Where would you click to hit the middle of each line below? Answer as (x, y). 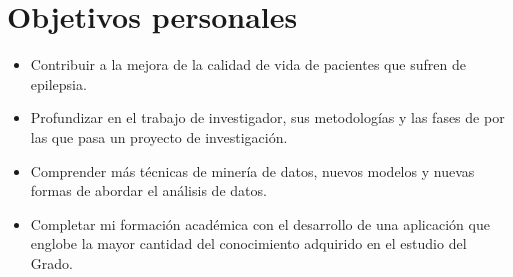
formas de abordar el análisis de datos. (148, 190)
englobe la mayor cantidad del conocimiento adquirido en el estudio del (248, 243)
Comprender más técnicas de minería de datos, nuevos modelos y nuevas (252, 170)
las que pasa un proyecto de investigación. (159, 136)
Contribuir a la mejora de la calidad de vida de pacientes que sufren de (248, 64)
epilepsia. (58, 83)
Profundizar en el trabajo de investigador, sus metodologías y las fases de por (267, 117)
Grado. (51, 262)
